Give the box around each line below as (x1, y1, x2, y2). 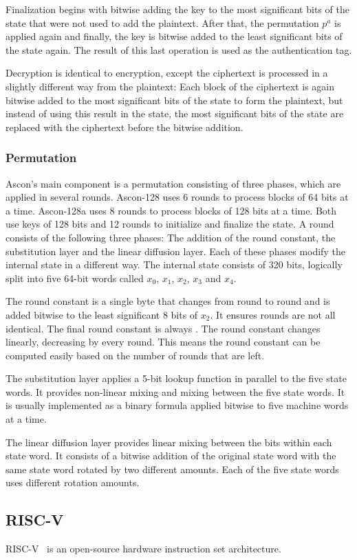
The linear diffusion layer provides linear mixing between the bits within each (6, 434, 332, 449)
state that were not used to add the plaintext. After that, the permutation (6, 15, 319, 30)
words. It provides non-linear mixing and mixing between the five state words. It (6, 384, 345, 399)
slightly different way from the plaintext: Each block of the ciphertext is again (6, 79, 335, 93)
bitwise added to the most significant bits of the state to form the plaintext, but (6, 92, 343, 107)
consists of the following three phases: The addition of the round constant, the (6, 230, 336, 244)
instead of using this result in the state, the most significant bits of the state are (6, 106, 344, 121)
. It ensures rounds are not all (210, 307, 336, 321)
